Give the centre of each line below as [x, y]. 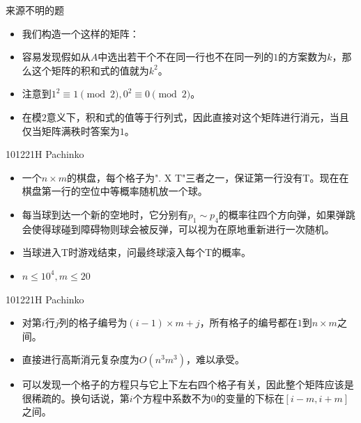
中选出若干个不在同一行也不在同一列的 [186, 57]
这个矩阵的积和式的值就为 [90, 70]
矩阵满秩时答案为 [80, 130]
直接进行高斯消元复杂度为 [80, 359]
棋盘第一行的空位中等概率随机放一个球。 [115, 191]
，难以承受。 [216, 359]
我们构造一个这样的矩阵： [80, 33]
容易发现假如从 [56, 57]
